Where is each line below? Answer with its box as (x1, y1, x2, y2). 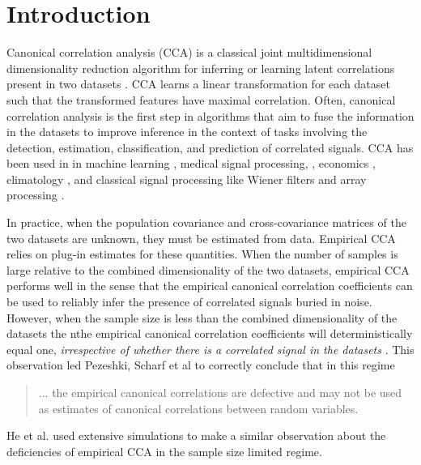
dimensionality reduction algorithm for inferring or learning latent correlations (6, 59, 395, 76)
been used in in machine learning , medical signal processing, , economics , (6, 155, 376, 172)
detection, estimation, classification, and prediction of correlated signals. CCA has (6, 139, 414, 156)
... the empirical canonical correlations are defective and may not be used (38, 384, 402, 400)
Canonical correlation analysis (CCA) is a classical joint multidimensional (6, 44, 372, 61)
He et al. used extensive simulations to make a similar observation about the (6, 427, 386, 444)
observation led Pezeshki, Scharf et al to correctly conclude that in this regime (6, 356, 395, 373)
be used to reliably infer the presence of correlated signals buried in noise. (6, 293, 372, 310)
